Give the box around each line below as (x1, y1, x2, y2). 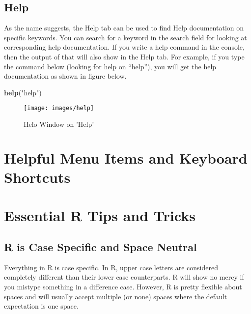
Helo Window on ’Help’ (24, 119, 94, 129)
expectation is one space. (4, 301, 79, 311)
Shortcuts (4, 167, 71, 187)
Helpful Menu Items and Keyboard (4, 147, 248, 168)
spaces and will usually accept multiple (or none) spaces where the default (4, 291, 227, 301)
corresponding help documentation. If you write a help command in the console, (4, 42, 245, 52)
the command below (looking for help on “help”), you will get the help (4, 61, 217, 71)
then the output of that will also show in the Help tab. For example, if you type (4, 51, 245, 61)
